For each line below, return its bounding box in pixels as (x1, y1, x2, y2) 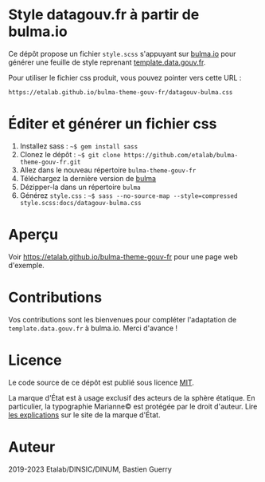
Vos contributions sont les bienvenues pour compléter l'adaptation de (8, 314, 237, 324)
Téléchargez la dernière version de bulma (19, 173, 157, 183)
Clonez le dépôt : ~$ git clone (19, 149, 121, 159)
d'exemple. (8, 260, 45, 270)
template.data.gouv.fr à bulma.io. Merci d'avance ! (8, 323, 177, 333)
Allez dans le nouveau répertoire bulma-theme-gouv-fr (19, 165, 197, 175)
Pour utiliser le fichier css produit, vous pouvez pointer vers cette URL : (8, 73, 242, 82)
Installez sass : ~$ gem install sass (19, 141, 138, 151)
